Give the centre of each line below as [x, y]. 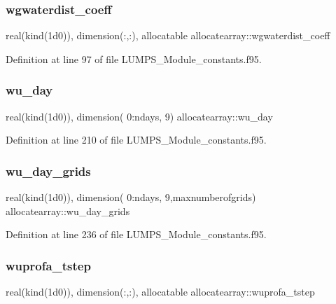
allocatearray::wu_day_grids [68, 210]
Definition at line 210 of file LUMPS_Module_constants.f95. [136, 140]
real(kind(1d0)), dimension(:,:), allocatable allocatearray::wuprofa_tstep [160, 292]
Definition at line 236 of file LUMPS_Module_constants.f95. [136, 234]
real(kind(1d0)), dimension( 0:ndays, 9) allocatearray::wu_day [139, 116]
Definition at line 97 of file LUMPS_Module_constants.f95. [134, 58]
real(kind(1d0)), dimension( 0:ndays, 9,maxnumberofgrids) [131, 197]
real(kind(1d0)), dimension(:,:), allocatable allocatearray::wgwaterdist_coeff [168, 35]
